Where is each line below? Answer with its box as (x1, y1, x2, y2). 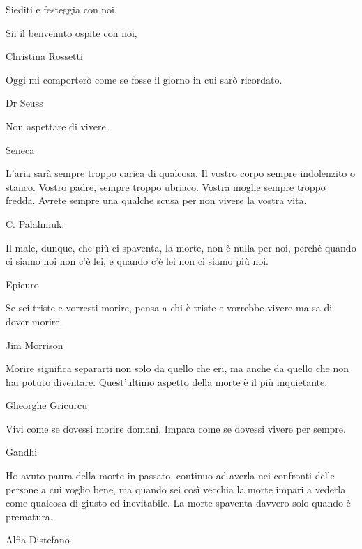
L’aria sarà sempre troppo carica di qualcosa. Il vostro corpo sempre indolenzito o (6, 166, 355, 180)
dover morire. (6, 314, 63, 328)
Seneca (6, 142, 35, 157)
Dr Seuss (6, 95, 43, 110)
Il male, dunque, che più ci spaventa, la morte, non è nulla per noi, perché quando (6, 240, 356, 254)
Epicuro (6, 277, 39, 291)
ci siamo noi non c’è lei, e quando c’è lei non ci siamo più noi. (6, 254, 269, 268)
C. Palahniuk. (6, 216, 65, 231)
